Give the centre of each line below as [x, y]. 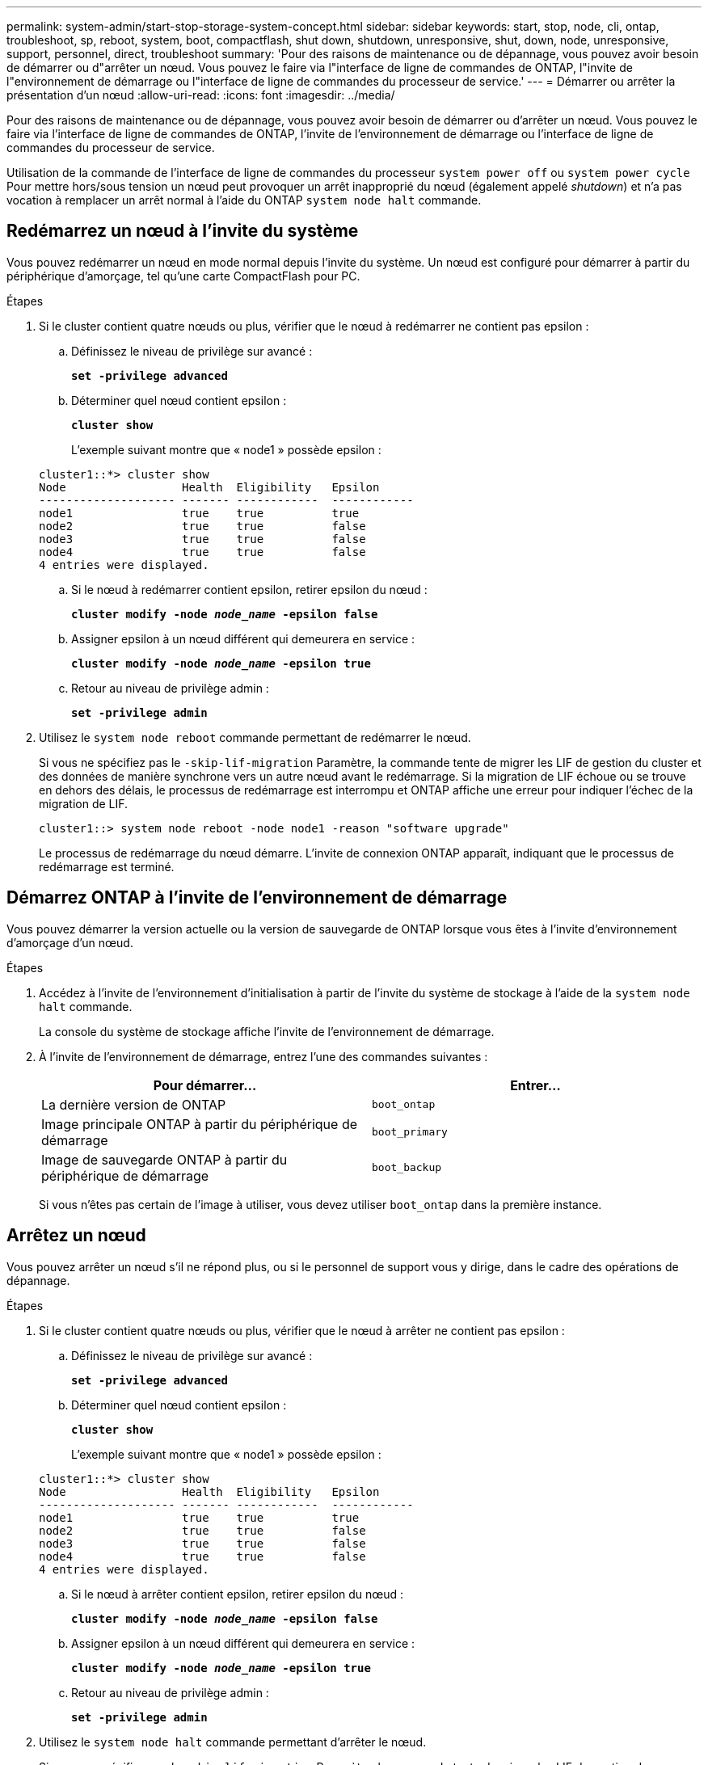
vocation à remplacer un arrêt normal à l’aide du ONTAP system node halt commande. [244, 200]
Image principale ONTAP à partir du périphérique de [200, 1124]
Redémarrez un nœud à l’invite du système [183, 231]
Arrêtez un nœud [76, 1236]
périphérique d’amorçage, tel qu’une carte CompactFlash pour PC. [183, 276]
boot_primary [410, 1132]
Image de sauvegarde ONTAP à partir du [164, 1159]
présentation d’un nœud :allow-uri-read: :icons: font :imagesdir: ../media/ [201, 95]
